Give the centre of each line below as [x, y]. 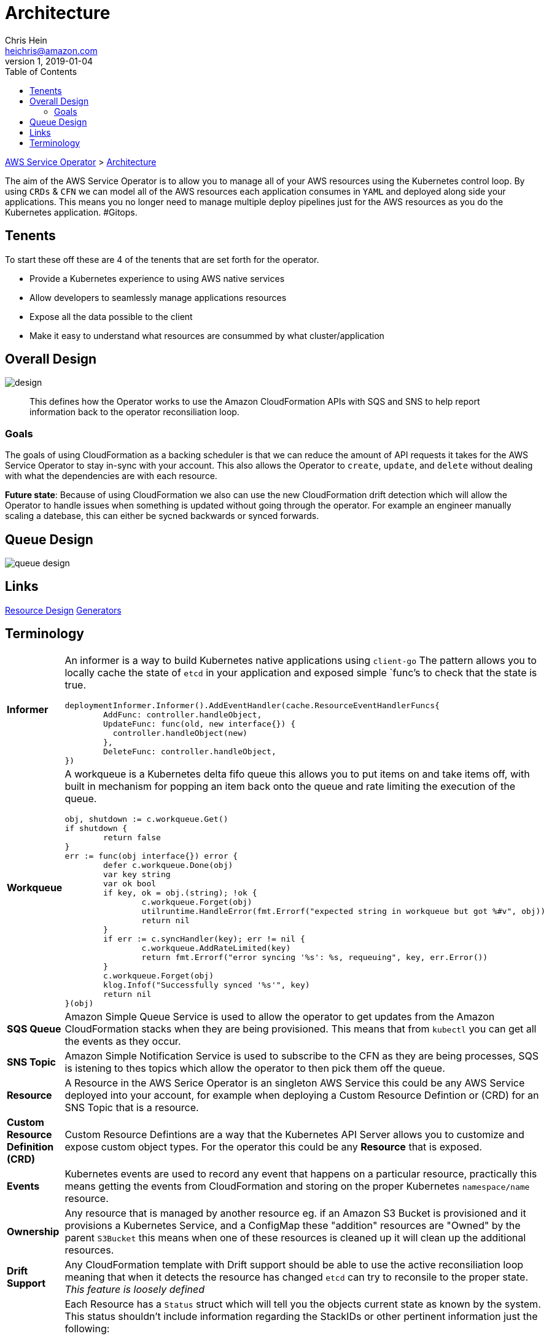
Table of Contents [41, 71]
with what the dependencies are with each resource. [111, 476]
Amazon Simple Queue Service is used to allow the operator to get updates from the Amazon [280, 1016]
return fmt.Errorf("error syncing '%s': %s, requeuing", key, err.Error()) [315, 957]
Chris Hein [26, 40]
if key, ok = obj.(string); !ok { [180, 892]
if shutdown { [96, 828]
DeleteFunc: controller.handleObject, [190, 751]
